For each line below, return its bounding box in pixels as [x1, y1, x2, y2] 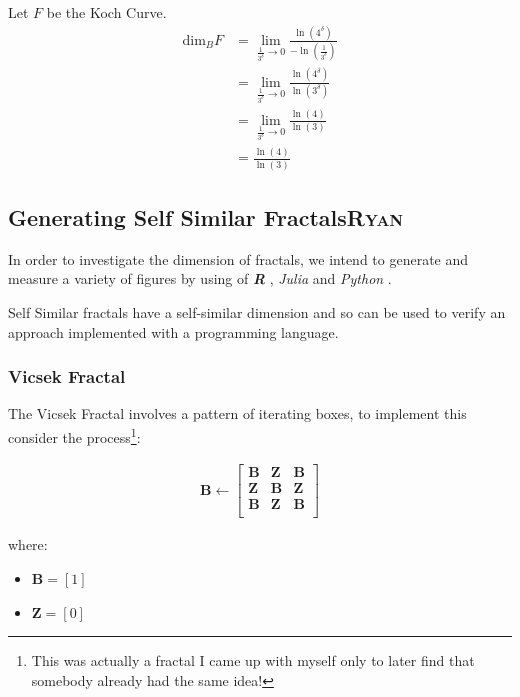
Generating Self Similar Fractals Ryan [8, 202, 404, 233]
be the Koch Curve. [46, 2, 167, 22]
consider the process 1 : [8, 424, 141, 447]
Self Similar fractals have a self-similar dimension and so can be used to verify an [8, 302, 506, 323]
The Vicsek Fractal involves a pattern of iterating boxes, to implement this [8, 403, 467, 424]
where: [8, 534, 48, 555]
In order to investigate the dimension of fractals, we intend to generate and [8, 248, 469, 269]
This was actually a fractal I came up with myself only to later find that [31, 650, 475, 671]
